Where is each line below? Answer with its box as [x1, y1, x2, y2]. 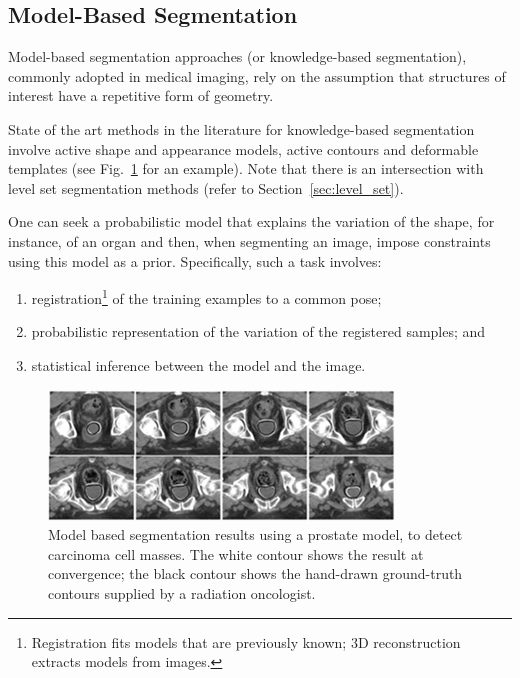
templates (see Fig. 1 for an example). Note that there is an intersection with [8, 158, 484, 179]
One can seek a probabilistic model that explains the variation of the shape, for [8, 211, 495, 232]
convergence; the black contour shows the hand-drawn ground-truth [48, 563, 463, 584]
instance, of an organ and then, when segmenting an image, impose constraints [8, 230, 491, 251]
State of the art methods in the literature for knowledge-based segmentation [8, 118, 475, 139]
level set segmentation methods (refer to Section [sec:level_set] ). [8, 177, 404, 198]
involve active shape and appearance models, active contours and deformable [8, 138, 479, 159]
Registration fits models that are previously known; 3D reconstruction [31, 631, 461, 652]
